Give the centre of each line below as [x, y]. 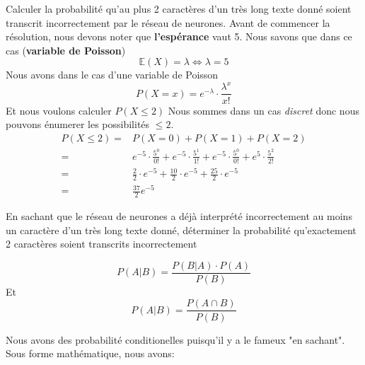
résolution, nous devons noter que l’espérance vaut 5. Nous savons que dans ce [179, 36]
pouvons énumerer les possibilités [78, 124]
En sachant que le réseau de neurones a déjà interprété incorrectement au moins [179, 216]
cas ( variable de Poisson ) [66, 50]
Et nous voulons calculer [59, 110]
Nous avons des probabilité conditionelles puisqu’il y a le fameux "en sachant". [175, 339]
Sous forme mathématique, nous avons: [90, 353]
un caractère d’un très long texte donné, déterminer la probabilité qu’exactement [181, 230]
